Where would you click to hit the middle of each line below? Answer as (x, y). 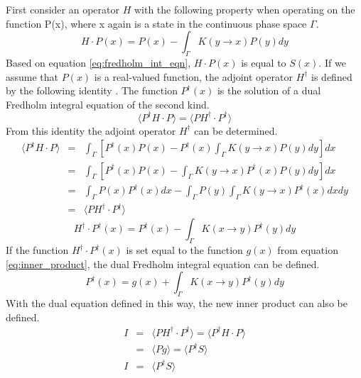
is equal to (264, 62)
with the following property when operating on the (244, 9)
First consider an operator (63, 9)
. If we (332, 62)
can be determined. (236, 130)
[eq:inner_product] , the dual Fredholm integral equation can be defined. (163, 263)
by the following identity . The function (92, 90)
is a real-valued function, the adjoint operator (193, 76)
